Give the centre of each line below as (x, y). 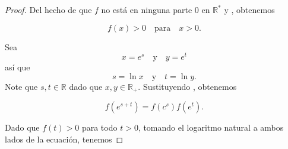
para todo (99, 127)
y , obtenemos (249, 9)
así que (18, 67)
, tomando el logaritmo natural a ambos (211, 127)
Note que (21, 86)
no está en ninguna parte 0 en (156, 9)
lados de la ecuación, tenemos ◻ (64, 139)
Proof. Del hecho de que (48, 9)
